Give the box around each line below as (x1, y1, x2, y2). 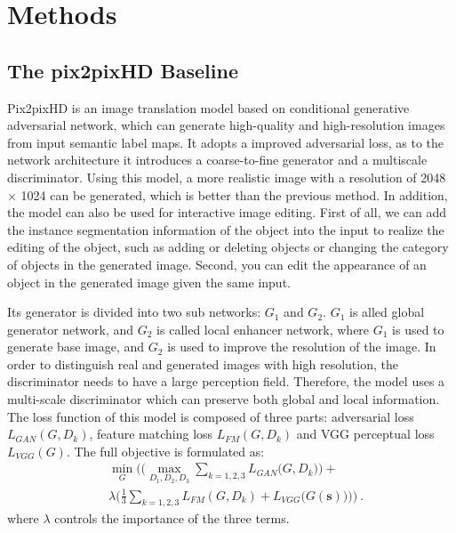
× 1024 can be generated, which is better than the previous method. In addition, (7, 185, 448, 204)
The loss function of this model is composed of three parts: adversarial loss (7, 407, 414, 425)
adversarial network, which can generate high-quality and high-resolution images (7, 116, 445, 134)
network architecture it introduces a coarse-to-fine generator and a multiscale (7, 150, 428, 169)
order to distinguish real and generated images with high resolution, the (7, 354, 398, 373)
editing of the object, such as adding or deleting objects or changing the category (7, 238, 449, 256)
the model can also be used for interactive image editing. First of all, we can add (7, 203, 447, 222)
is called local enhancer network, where (156, 319, 370, 338)
